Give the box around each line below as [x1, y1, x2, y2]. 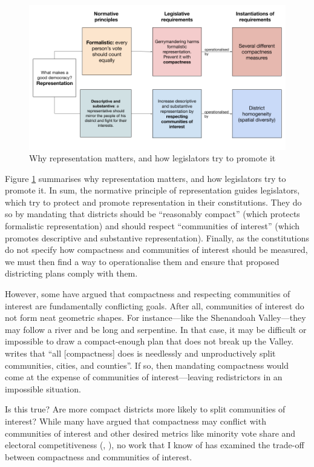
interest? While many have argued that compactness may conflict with [5, 414, 266, 427]
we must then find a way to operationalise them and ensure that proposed [5, 255, 280, 267]
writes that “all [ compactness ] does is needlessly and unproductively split [5, 347, 276, 359]
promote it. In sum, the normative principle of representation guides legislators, [5, 184, 300, 197]
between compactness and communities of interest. [5, 450, 192, 463]
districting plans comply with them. [5, 267, 138, 280]
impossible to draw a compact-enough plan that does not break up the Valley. [5, 335, 294, 348]
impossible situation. [5, 382, 81, 395]
